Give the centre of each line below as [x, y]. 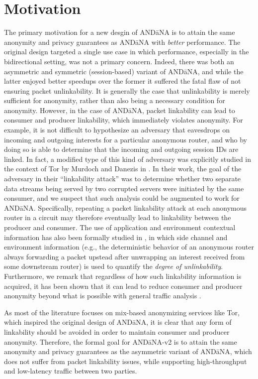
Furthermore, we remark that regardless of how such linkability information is [123, 276]
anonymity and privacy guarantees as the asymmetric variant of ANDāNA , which [128, 351]
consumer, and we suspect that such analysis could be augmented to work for [122, 198]
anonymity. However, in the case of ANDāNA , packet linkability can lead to [120, 110]
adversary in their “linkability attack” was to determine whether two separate [123, 179]
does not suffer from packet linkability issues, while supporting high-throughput [126, 361]
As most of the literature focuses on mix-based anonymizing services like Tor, [122, 312]
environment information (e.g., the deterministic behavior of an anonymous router [129, 247]
